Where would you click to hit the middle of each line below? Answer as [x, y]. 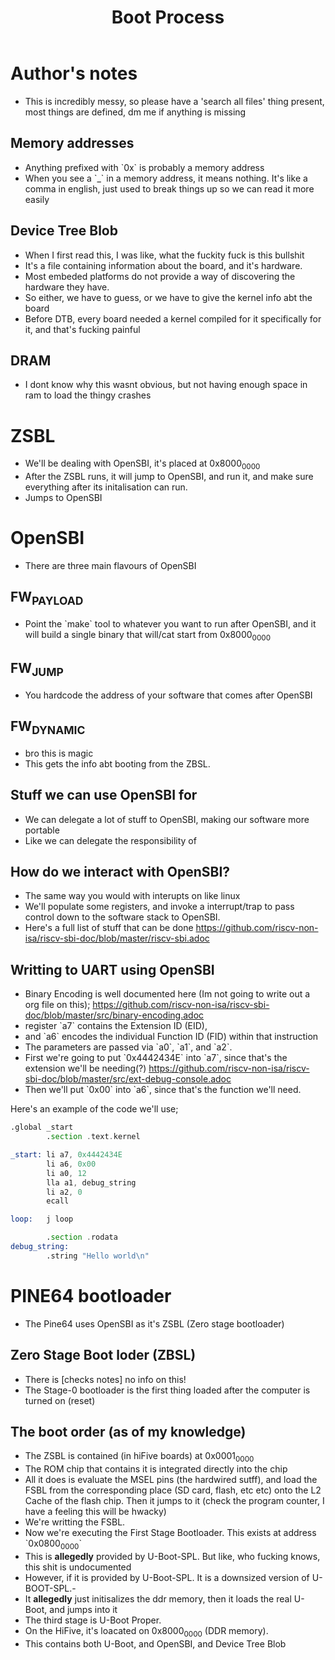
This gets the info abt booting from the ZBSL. [117, 763]
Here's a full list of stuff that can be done [109, 928]
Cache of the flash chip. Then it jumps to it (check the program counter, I [174, 1501]
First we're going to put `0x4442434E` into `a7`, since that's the [156, 1058]
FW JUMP [37, 670]
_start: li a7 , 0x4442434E [66, 1155]
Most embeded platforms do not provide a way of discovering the [160, 276]
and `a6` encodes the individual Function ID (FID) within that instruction [171, 1037]
